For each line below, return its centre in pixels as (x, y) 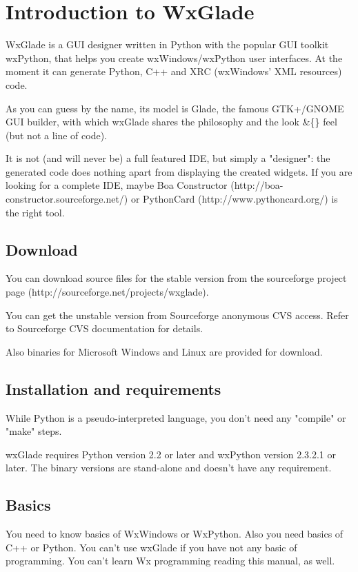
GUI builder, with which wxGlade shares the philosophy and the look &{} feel (171, 122)
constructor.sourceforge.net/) (67, 199)
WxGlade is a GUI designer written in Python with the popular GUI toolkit (167, 44)
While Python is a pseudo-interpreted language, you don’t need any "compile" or (176, 417)
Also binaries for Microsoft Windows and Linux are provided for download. (164, 351)
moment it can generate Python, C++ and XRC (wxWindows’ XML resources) (174, 71)
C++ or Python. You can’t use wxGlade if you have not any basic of (151, 547)
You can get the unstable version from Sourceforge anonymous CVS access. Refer (177, 315)
